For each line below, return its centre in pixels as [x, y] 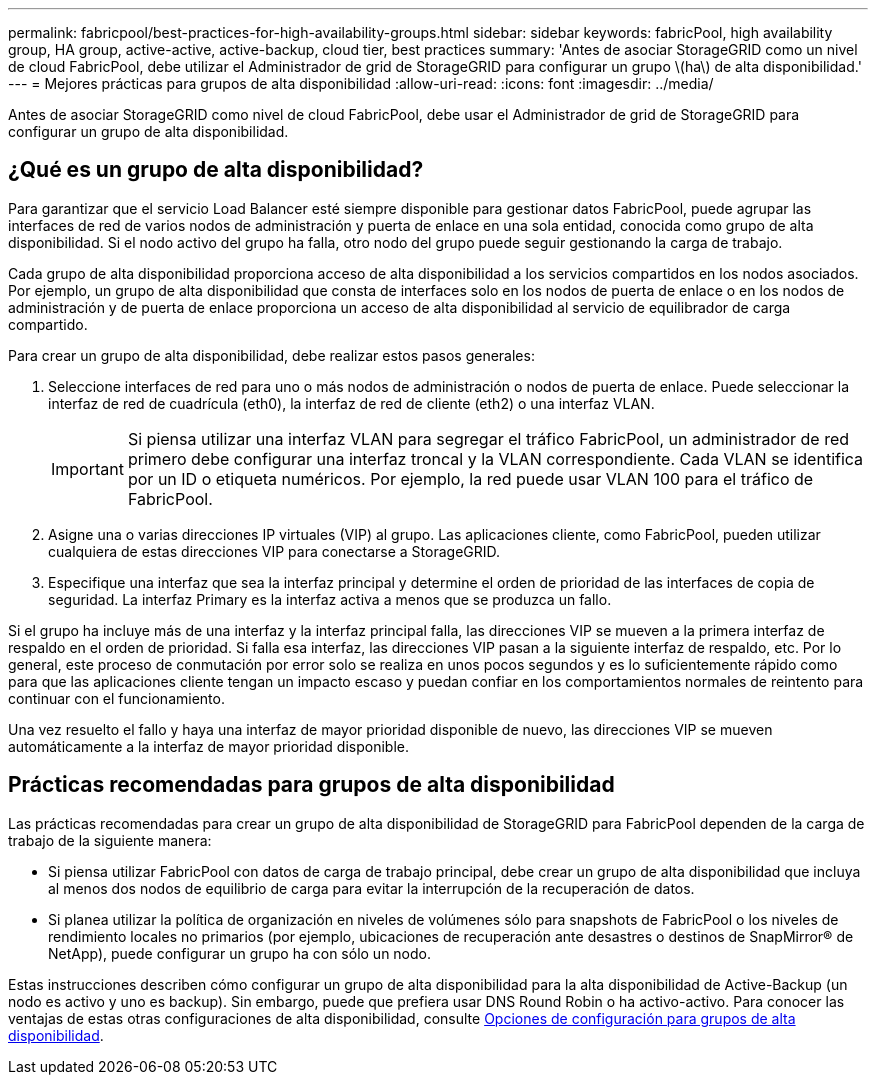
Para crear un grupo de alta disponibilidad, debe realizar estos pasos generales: [271, 355]
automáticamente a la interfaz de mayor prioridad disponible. [208, 746]
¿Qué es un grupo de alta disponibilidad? [216, 170]
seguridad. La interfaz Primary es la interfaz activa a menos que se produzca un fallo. [330, 599]
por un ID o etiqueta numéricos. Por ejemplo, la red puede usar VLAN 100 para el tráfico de [470, 478]
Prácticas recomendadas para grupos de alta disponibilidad [311, 785]
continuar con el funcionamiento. [116, 698]
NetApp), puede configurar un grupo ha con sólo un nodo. [240, 953]
